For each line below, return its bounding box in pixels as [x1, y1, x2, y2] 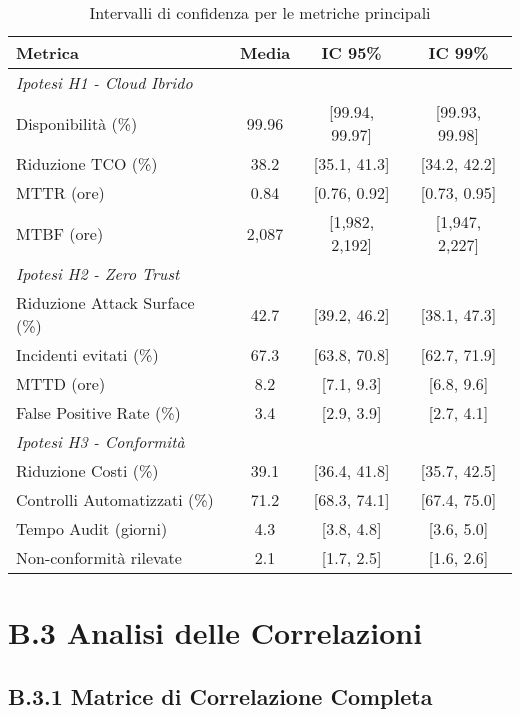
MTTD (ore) [16, 372, 106, 395]
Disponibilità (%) [16, 111, 138, 135]
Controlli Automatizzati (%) [16, 488, 214, 511]
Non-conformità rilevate [16, 546, 182, 569]
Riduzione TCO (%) [16, 152, 158, 175]
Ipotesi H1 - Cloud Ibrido [16, 71, 193, 94]
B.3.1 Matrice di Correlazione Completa [8, 680, 433, 711]
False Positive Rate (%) [16, 401, 181, 424]
